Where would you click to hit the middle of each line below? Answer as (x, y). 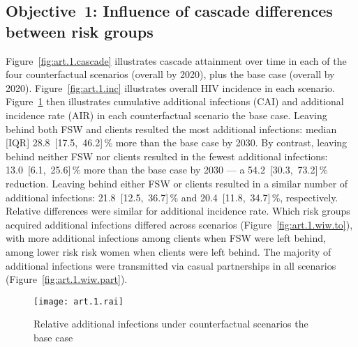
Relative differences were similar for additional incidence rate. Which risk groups (178, 211)
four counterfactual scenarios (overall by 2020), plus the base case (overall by (170, 74)
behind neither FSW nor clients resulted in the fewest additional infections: (167, 156)
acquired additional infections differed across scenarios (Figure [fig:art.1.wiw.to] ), (179, 224)
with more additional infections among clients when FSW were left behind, (166, 238)
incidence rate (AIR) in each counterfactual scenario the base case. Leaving (166, 115)
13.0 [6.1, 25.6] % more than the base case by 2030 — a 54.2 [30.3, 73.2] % (167, 170)
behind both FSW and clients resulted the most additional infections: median (171, 129)
